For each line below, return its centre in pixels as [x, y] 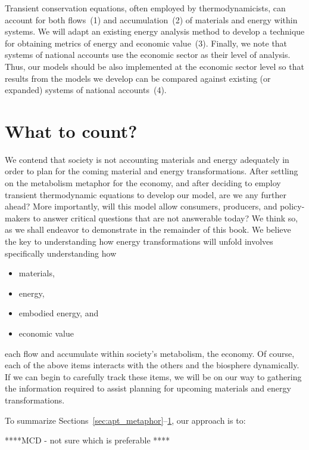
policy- [292, 206]
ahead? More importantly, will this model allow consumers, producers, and [141, 206]
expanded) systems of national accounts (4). [86, 90]
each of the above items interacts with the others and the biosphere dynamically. [152, 365]
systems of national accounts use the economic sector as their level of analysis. [148, 55]
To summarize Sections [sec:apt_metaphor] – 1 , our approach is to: [125, 420]
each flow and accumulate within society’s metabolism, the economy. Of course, [150, 353]
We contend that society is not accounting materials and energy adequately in [147, 159]
